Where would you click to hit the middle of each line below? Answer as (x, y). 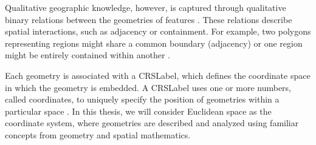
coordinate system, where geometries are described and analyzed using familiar (152, 123)
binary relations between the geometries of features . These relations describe (149, 19)
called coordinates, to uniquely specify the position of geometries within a (142, 99)
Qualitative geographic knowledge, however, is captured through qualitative (146, 7)
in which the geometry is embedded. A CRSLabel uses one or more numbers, (148, 87)
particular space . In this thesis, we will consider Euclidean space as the (138, 111)
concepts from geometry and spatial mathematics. (98, 134)
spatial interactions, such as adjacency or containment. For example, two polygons (158, 31)
